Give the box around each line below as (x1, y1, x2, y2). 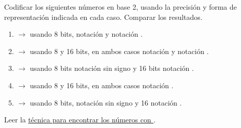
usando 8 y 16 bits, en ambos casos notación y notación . (30, 45, 209, 56)
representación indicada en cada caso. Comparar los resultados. (4, 11, 203, 22)
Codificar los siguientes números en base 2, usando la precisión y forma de (4, 2, 237, 12)
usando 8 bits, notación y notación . (30, 29, 143, 39)
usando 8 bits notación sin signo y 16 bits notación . (30, 63, 194, 73)
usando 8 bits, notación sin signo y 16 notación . (30, 97, 182, 108)
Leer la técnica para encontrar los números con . (4, 114, 156, 125)
